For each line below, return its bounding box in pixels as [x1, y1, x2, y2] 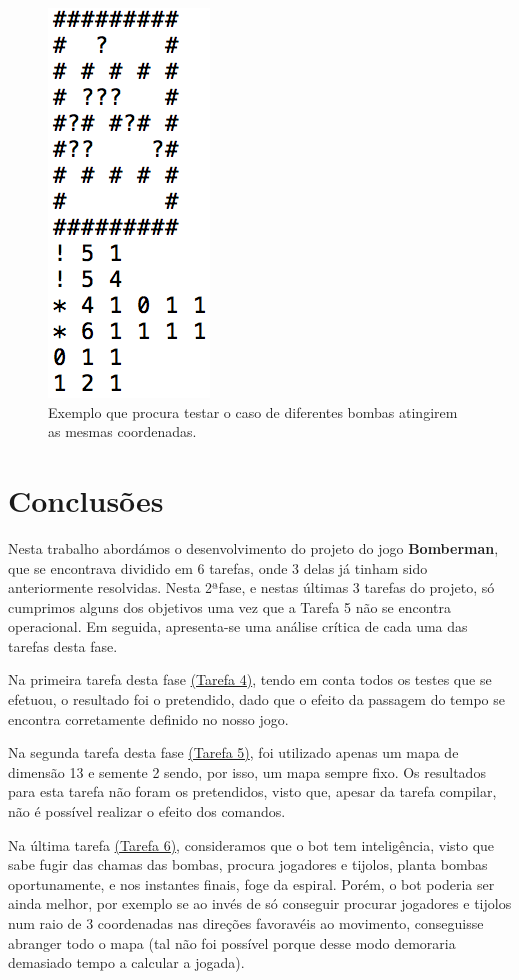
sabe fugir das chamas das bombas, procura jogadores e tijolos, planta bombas [8, 854, 488, 875]
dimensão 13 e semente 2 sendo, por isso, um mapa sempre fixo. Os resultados [8, 761, 486, 782]
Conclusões [8, 479, 164, 520]
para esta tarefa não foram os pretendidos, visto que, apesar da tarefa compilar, [8, 781, 497, 802]
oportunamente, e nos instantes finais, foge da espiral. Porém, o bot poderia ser [8, 873, 495, 894]
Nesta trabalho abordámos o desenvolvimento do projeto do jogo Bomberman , [8, 537, 499, 558]
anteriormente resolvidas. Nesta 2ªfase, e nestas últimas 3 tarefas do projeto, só [8, 577, 495, 598]
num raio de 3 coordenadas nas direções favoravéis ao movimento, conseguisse [8, 913, 484, 933]
